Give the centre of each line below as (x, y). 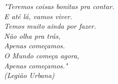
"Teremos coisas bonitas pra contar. (59, 6)
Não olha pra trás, (32, 35)
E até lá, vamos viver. (38, 16)
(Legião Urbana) (29, 75)
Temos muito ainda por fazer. (50, 26)
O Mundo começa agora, (42, 55)
